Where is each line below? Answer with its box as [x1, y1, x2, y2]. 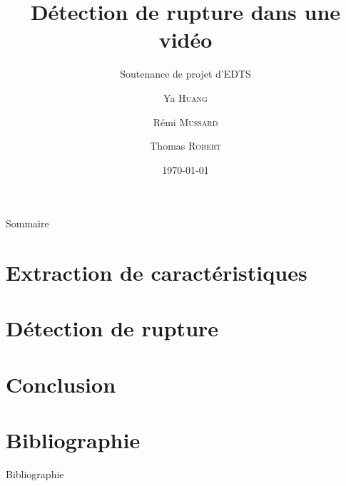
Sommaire [6, 216, 49, 231]
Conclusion [6, 369, 116, 398]
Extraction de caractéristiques [6, 258, 307, 287]
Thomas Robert [150, 138, 221, 153]
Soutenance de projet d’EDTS [120, 66, 251, 81]
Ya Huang [163, 90, 208, 105]
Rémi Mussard [153, 114, 218, 129]
